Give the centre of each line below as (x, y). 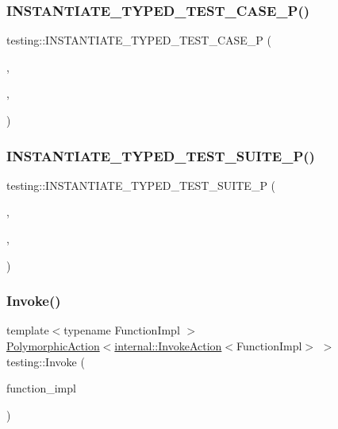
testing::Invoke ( (46, 361)
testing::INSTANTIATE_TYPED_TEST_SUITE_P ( (141, 185)
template (28, 330)
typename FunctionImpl (122, 330)
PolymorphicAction (53, 346)
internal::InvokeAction (168, 346)
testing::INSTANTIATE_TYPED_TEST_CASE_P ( (139, 40)
